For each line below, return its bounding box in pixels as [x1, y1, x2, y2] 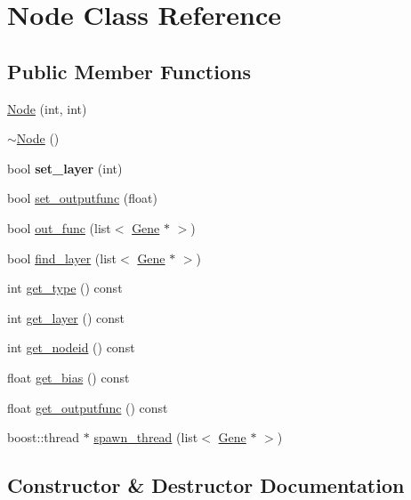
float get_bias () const [7, 367, 130, 386]
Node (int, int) [7, 99, 87, 117]
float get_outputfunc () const [7, 398, 168, 416]
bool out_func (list [7, 218, 111, 237]
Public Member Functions [7, 57, 251, 85]
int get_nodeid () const [7, 338, 135, 357]
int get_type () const [7, 278, 123, 297]
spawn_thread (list [93, 428, 198, 447]
